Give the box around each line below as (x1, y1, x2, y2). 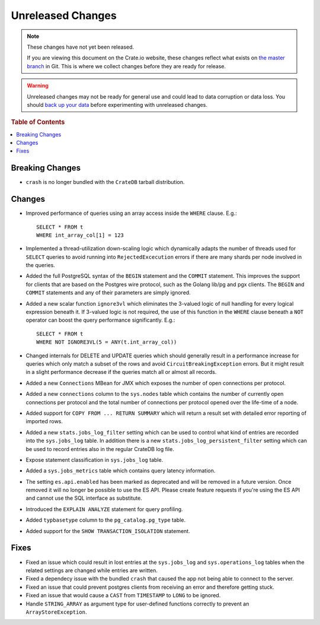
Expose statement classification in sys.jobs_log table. (25, 456, 164, 463)
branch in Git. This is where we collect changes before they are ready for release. (27, 62, 226, 69)
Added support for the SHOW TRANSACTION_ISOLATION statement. (25, 527, 190, 534)
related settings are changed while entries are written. (25, 567, 158, 574)
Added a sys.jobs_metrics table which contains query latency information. (25, 467, 216, 474)
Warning (27, 82, 49, 89)
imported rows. (25, 418, 63, 425)
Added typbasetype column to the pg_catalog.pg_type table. (25, 516, 186, 524)
